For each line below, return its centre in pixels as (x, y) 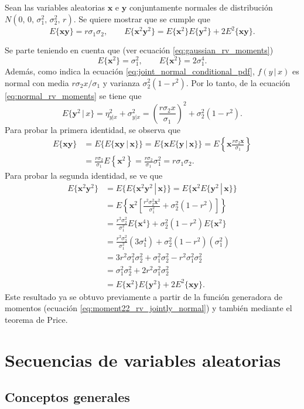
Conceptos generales (67, 397)
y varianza (121, 82)
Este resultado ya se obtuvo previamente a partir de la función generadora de (144, 296)
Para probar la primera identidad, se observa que (93, 129)
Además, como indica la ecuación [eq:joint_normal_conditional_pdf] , (130, 71)
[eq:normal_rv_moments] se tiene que (73, 95)
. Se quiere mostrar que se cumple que (142, 18)
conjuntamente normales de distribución (201, 7)
